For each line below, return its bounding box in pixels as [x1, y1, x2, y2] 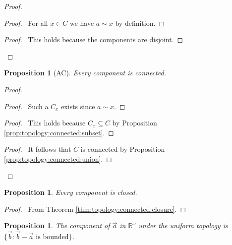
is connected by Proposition [80, 144, 165, 154]
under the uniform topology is [138, 220, 228, 231]
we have [69, 17, 94, 28]
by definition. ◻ [115, 17, 165, 28]
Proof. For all [4, 17, 48, 28]
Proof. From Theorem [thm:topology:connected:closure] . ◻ [4, 203, 186, 214]
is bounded [36, 234, 69, 241]
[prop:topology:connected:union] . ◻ [4, 153, 112, 164]
